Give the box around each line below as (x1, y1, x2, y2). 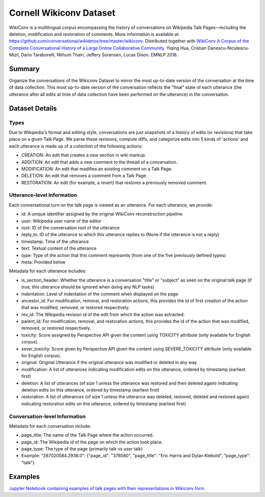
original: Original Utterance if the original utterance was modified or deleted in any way (21, 360, 197, 366)
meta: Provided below (21, 259, 66, 265)
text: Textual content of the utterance (21, 245, 97, 251)
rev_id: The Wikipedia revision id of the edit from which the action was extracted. (21, 312, 185, 317)
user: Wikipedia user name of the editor (21, 218, 102, 224)
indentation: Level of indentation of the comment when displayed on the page (21, 291, 179, 297)
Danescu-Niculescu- (208, 45, 250, 51)
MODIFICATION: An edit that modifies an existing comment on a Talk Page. (21, 166, 173, 172)
